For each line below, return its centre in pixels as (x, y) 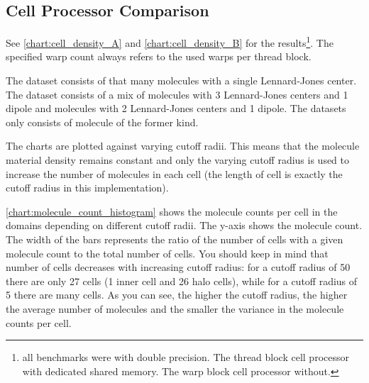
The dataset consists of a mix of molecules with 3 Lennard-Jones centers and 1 (177, 94)
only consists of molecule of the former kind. (102, 122)
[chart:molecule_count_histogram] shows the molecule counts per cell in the (172, 211)
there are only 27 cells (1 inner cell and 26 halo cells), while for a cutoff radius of (182, 281)
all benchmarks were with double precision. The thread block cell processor (186, 357)
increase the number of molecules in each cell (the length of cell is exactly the (174, 173)
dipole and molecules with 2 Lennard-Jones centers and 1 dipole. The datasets (176, 108)
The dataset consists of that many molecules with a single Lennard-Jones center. (181, 81)
